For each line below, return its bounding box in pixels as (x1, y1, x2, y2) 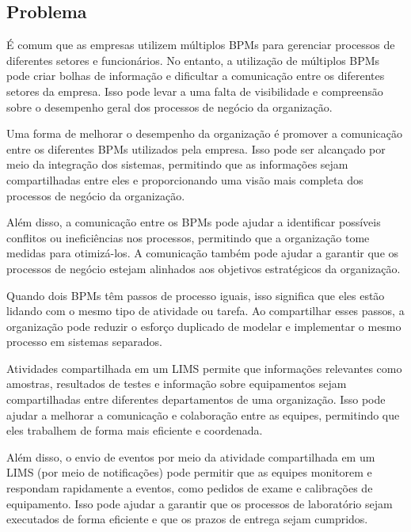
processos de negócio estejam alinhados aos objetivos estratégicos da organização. (6, 260, 401, 276)
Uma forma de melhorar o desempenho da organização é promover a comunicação (6, 125, 402, 142)
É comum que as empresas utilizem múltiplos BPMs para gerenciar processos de (6, 36, 395, 53)
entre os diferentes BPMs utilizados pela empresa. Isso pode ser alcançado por (6, 140, 386, 157)
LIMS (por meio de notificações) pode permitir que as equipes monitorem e (6, 464, 372, 481)
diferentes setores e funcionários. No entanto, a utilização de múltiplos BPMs (6, 51, 380, 68)
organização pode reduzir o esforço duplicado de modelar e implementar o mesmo (6, 317, 401, 334)
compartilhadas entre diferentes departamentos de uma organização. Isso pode (6, 391, 386, 408)
